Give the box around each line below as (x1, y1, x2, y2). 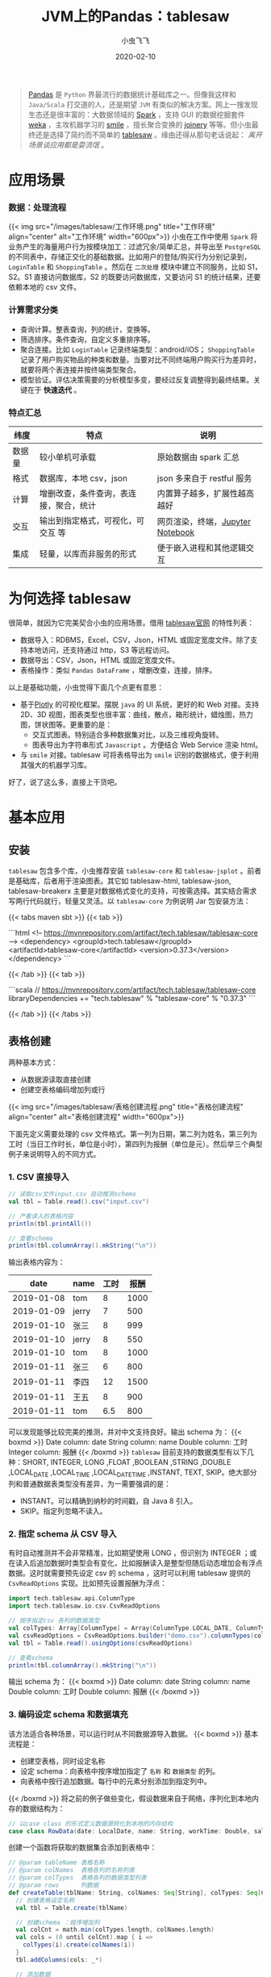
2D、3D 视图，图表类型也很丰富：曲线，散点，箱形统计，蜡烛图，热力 (19, 709, 254, 719)
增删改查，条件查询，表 (39, 488, 129, 499)
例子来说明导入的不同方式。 (8, 1149, 101, 1158)
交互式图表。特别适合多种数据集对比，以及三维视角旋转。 (31, 729, 223, 739)
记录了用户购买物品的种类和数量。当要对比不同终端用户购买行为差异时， (19, 354, 261, 364)
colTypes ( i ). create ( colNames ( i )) (23, 1941, 135, 1949)
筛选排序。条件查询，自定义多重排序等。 (19, 334, 155, 344)
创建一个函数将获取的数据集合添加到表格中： (8, 1842, 157, 1852)
